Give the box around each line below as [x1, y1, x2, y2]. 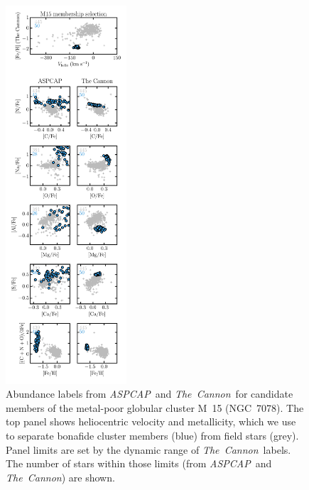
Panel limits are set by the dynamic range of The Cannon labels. [6, 442, 291, 457]
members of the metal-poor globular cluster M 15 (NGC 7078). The [6, 400, 304, 415]
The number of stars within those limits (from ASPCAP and [6, 456, 272, 471]
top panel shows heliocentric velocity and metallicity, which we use [6, 414, 296, 429]
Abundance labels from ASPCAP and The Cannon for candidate [6, 386, 293, 401]
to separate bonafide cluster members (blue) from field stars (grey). [6, 428, 299, 443]
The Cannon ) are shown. [6, 469, 115, 484]
